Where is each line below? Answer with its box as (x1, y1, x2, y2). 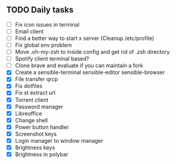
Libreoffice (14, 110, 42, 117)
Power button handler (14, 123, 69, 131)
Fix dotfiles (14, 82, 43, 90)
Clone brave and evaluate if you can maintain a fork (14, 62, 143, 69)
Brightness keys (14, 143, 55, 151)
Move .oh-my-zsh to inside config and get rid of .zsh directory (14, 48, 170, 56)
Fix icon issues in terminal (14, 21, 80, 28)
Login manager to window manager (14, 137, 104, 144)
